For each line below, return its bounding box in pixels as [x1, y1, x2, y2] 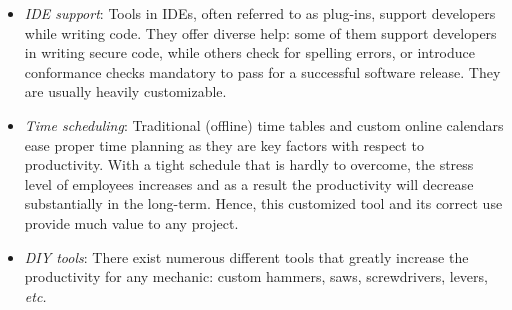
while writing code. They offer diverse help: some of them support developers [24, 22, 497, 43]
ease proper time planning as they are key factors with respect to [24, 134, 424, 155]
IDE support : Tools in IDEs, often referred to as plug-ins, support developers [24, 3, 496, 23]
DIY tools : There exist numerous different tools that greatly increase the [24, 246, 469, 267]
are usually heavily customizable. [24, 81, 227, 102]
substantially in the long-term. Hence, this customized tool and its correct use [24, 193, 503, 214]
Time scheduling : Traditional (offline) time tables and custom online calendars [24, 114, 504, 135]
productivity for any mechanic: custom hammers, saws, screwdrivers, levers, [24, 266, 488, 287]
